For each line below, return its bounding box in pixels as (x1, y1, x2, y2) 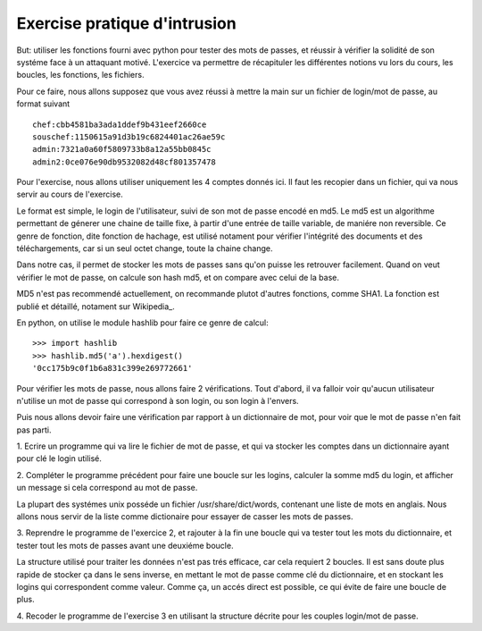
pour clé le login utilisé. (16, 453, 103, 464)
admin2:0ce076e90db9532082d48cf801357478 (32, 156, 216, 167)
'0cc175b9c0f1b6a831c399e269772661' (32, 363, 193, 374)
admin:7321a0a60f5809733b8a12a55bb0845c (32, 144, 212, 155)
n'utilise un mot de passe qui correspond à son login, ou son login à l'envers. (16, 395, 299, 406)
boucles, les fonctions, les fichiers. (16, 70, 145, 80)
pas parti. (16, 425, 52, 435)
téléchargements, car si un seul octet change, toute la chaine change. (16, 243, 273, 254)
